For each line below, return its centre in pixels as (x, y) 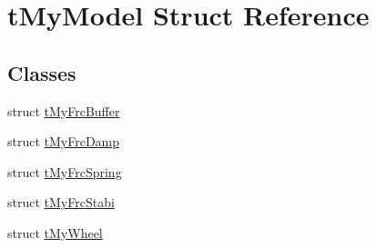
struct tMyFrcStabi (61, 202)
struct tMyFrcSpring (65, 171)
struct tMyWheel (55, 232)
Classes (42, 72)
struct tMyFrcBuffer (64, 110)
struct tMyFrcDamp (64, 141)
